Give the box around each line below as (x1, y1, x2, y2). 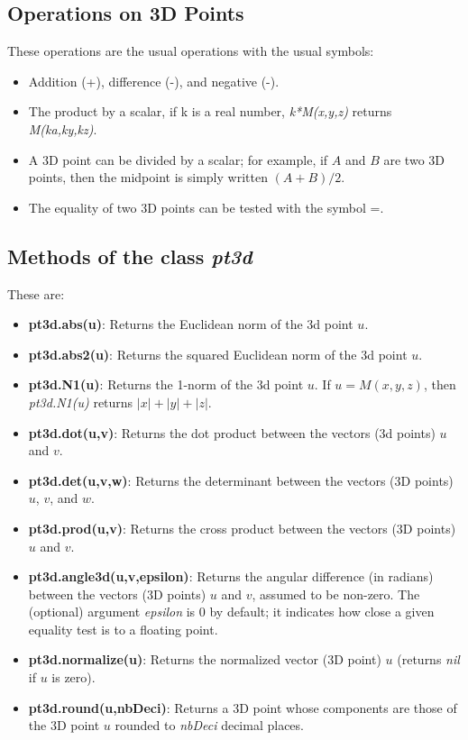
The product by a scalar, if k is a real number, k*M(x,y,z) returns (28, 102, 392, 121)
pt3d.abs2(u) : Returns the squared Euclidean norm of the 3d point (28, 344, 408, 363)
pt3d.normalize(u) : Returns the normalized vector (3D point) (28, 650, 381, 669)
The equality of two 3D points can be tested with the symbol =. (28, 197, 384, 216)
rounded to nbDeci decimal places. (115, 716, 304, 735)
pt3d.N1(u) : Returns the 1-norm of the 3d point (28, 375, 304, 394)
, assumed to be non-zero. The (252, 584, 420, 603)
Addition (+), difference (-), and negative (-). (28, 71, 280, 90)
